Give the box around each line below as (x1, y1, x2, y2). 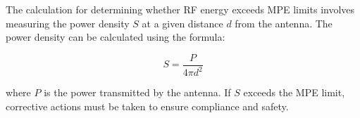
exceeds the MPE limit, (243, 85, 345, 100)
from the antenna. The (235, 15, 333, 30)
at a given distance (142, 15, 223, 30)
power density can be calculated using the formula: (6, 29, 225, 44)
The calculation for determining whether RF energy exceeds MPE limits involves (6, 2, 355, 16)
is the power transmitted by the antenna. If (44, 85, 231, 100)
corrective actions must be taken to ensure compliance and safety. (6, 98, 289, 113)
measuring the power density (6, 15, 130, 30)
